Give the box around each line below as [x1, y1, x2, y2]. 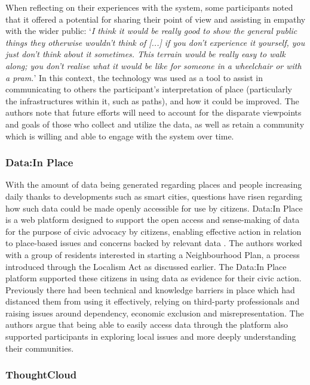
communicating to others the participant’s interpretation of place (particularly [5, 83, 292, 95]
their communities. [5, 341, 74, 354]
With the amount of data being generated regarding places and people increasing [5, 178, 302, 191]
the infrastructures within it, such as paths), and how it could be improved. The [5, 94, 299, 107]
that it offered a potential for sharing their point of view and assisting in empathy [5, 13, 306, 25]
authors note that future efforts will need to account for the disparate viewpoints [5, 106, 302, 119]
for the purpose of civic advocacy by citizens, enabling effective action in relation [5, 225, 302, 237]
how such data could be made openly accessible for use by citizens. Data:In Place [5, 201, 303, 214]
